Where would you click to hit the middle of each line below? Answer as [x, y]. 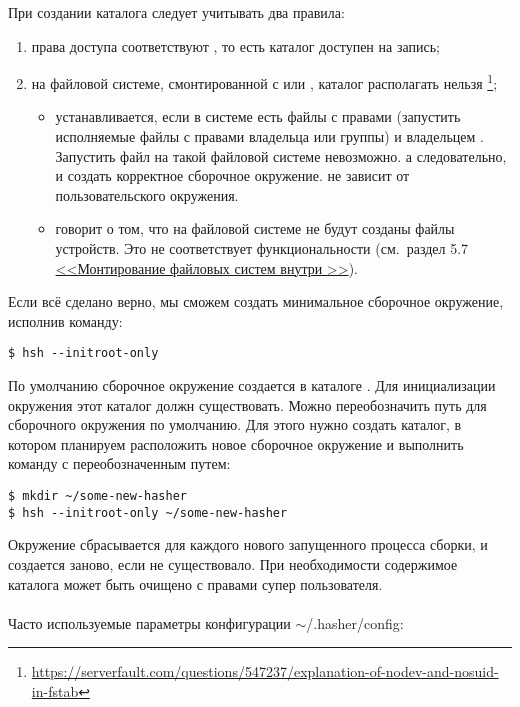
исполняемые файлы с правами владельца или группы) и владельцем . [269, 136]
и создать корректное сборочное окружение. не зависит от [232, 175]
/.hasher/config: [355, 622]
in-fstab [55, 690]
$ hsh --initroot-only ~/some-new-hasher [148, 512]
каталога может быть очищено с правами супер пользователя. [195, 583]
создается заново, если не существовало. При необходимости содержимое [233, 563]
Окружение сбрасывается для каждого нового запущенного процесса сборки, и [248, 544]
